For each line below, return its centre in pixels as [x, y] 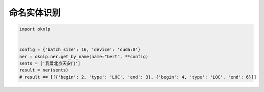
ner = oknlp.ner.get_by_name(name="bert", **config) [84, 57]
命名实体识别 [35, 13]
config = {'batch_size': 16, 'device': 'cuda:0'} [80, 50]
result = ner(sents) [44, 70]
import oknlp [35, 29]
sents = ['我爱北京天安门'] [50, 63]
